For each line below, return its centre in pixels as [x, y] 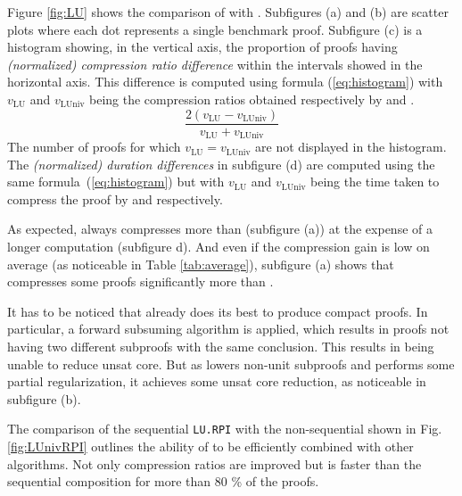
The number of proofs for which [94, 147]
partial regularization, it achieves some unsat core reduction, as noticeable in [217, 381]
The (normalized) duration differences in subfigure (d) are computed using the [221, 164]
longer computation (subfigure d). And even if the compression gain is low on [219, 247]
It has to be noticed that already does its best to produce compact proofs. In [218, 311]
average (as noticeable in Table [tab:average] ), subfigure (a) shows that [201, 264]
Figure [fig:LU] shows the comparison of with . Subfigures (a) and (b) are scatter [228, 12]
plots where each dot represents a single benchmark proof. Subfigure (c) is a [215, 29]
